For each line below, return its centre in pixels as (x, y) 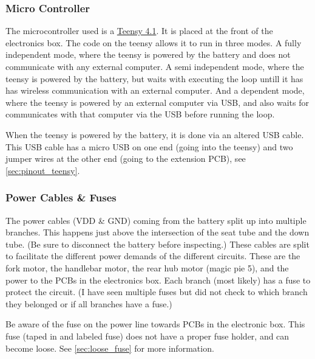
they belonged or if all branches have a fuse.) (89, 303)
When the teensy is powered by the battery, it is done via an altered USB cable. (155, 134)
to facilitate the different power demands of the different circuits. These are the (153, 256)
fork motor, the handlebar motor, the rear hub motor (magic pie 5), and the (147, 267)
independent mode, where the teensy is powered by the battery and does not (148, 54)
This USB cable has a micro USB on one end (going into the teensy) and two (149, 146)
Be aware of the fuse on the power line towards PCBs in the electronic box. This (155, 324)
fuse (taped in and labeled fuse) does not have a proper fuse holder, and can (147, 336)
